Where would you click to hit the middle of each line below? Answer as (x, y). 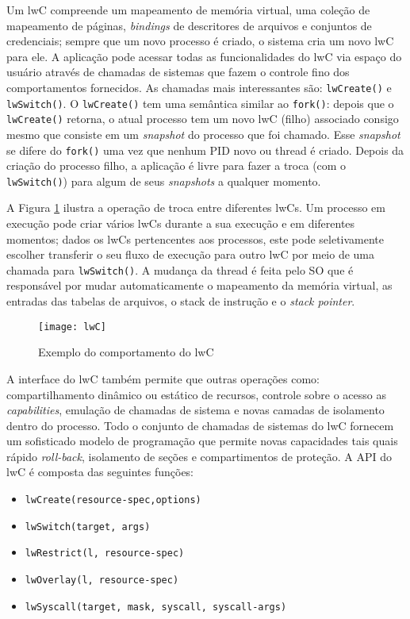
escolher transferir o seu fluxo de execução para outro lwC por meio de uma (191, 254)
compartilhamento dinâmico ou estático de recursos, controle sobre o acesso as (196, 394)
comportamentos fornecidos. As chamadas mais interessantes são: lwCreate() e (199, 87)
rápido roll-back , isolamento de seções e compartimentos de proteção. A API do (199, 456)
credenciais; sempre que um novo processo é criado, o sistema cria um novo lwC (200, 41)
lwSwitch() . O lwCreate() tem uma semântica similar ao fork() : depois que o (200, 103)
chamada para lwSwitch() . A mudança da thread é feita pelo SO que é (180, 269)
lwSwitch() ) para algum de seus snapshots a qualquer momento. (164, 181)
